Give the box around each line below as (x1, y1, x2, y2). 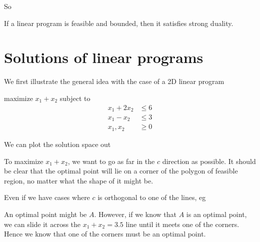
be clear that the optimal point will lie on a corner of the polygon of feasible (4, 165, 238, 176)
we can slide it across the (4, 218, 81, 229)
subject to (59, 92, 90, 103)
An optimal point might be (4, 208, 87, 219)
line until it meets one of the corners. (125, 218, 239, 229)
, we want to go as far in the (67, 155, 155, 166)
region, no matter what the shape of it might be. (4, 175, 153, 185)
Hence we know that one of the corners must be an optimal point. (4, 228, 206, 239)
